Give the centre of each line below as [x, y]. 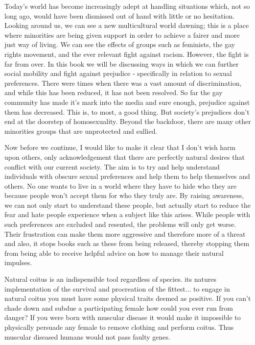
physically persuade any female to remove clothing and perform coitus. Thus [119, 327]
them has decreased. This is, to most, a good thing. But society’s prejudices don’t [127, 111]
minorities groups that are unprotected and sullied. [81, 131]
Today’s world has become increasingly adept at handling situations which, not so [127, 6]
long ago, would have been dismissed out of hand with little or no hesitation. [120, 15]
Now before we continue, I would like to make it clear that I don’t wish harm [120, 147]
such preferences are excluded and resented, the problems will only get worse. [120, 224]
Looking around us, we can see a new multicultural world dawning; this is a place [127, 25]
